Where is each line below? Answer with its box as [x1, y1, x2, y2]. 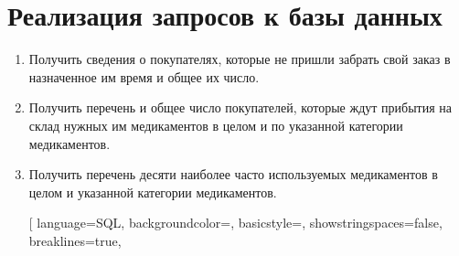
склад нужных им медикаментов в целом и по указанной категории [28, 115, 403, 134]
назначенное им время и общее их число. [28, 67, 260, 86]
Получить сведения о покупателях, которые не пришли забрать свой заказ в [28, 49, 451, 69]
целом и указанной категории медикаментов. [28, 182, 277, 201]
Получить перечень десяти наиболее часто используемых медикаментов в [28, 165, 438, 184]
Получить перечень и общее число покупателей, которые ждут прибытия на [28, 98, 452, 117]
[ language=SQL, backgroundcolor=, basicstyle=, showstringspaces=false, [28, 213, 443, 232]
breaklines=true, [28, 230, 122, 250]
